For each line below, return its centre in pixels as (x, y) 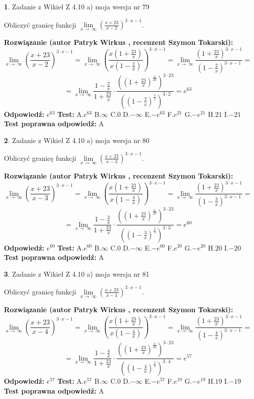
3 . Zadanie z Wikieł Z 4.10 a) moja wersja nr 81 (77, 273)
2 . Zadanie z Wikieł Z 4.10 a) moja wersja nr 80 (77, 140)
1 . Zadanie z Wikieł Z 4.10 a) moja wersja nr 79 (77, 6)
